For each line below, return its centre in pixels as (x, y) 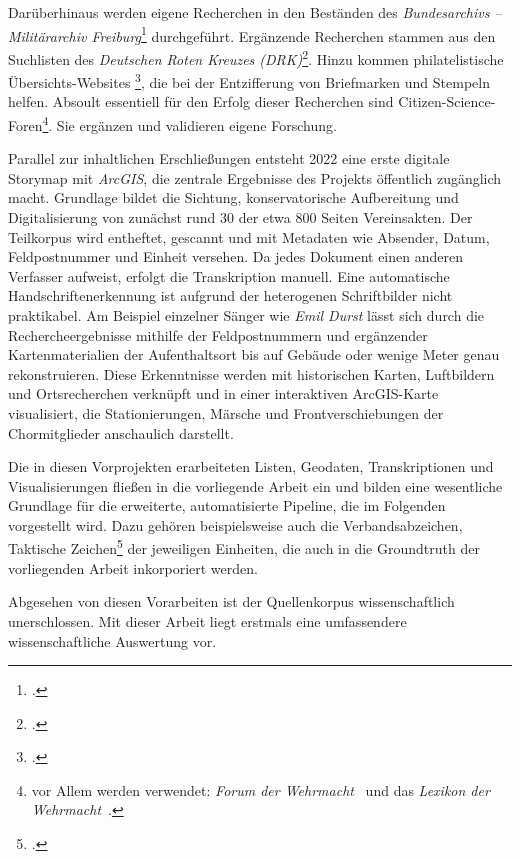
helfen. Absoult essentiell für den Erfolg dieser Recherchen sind (201, 101)
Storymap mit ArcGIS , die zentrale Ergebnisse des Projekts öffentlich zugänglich (255, 177)
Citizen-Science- (447, 101)
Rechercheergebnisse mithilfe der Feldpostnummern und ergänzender (218, 334)
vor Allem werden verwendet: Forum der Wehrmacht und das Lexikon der (260, 789)
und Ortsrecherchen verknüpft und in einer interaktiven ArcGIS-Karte (223, 393)
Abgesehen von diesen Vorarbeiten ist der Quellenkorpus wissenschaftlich (231, 601)
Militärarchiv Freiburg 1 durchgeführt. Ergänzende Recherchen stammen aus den (252, 34)
